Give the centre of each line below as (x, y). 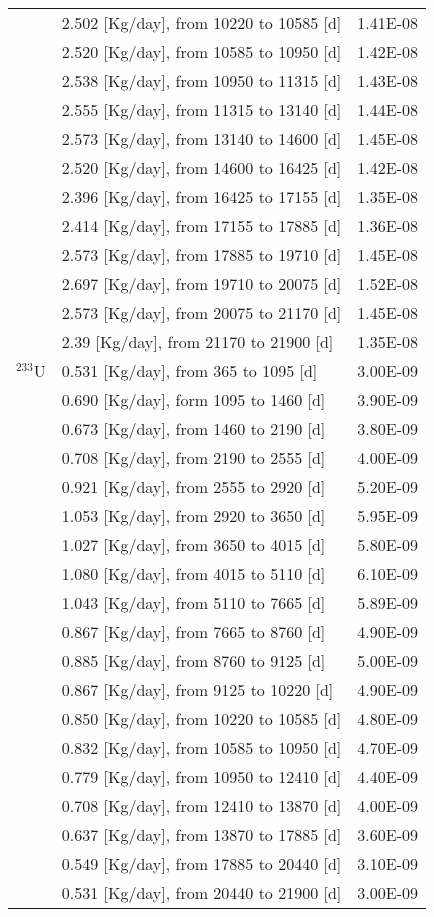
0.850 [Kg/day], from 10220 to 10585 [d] (201, 718)
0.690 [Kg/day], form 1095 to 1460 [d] (193, 399)
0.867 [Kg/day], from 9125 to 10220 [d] (197, 689)
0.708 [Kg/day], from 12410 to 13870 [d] (201, 805)
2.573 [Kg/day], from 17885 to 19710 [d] (201, 254)
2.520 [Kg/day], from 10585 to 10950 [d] (201, 51)
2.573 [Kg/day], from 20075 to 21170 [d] (201, 312)
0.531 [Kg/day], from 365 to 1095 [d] (189, 370)
